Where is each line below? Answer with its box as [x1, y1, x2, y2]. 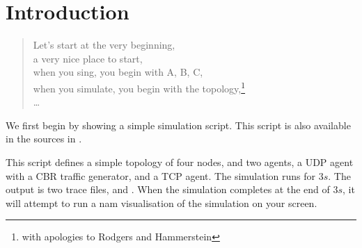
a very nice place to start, [33, 51, 143, 65]
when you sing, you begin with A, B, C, [33, 65, 203, 79]
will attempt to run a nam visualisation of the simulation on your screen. [6, 195, 317, 210]
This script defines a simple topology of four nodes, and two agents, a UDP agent [6, 154, 354, 169]
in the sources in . [6, 131, 82, 146]
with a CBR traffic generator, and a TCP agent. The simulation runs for [6, 168, 316, 183]
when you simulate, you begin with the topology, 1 [33, 78, 246, 95]
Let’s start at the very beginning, [33, 38, 175, 52]
